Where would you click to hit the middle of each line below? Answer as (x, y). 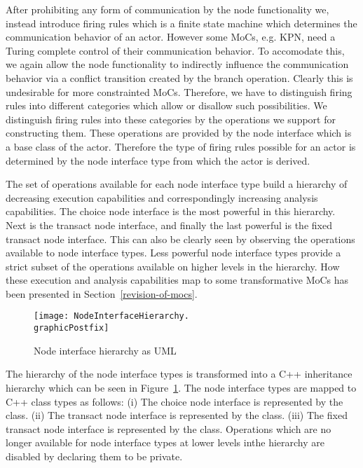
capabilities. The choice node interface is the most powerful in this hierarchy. (171, 211)
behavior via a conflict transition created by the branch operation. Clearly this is (179, 77)
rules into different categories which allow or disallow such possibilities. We (166, 105)
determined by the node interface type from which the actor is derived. (158, 160)
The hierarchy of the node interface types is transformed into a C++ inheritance (179, 374)
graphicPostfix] (71, 328)
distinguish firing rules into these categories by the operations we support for (171, 119)
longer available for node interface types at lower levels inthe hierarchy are (165, 442)
